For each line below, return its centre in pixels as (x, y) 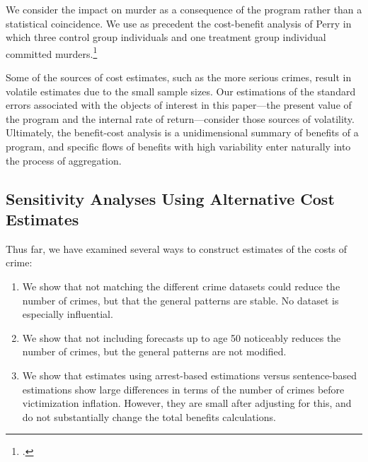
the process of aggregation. (64, 160)
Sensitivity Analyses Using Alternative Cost (170, 198)
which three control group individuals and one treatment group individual (166, 37)
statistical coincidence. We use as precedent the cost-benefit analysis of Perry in (179, 23)
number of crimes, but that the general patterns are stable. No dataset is (180, 300)
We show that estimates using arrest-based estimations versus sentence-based (190, 375)
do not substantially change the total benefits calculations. (149, 416)
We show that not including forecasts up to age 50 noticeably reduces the (182, 337)
